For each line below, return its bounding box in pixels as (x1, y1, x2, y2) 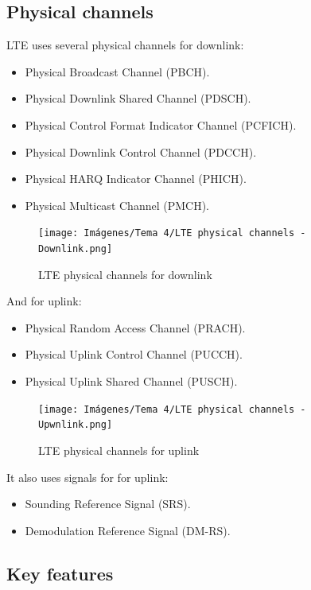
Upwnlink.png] (38, 419, 113, 431)
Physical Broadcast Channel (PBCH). (25, 63, 210, 80)
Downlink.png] (38, 243, 113, 255)
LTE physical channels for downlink (38, 266, 212, 282)
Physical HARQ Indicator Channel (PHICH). (25, 170, 247, 187)
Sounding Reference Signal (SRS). (25, 495, 191, 512)
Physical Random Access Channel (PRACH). (25, 319, 246, 336)
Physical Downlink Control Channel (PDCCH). (25, 143, 257, 160)
